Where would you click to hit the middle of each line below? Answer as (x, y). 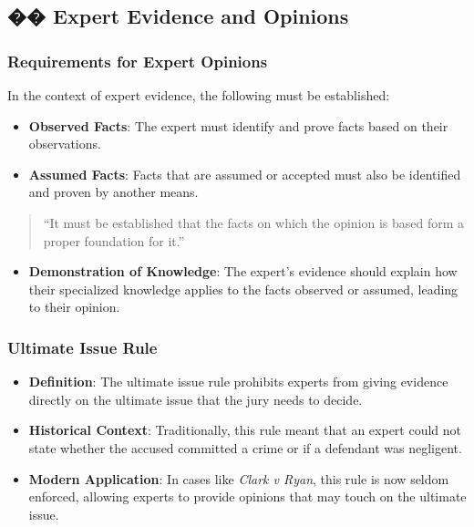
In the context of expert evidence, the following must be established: (199, 95)
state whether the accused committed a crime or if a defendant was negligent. (245, 447)
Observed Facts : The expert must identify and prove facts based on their (238, 125)
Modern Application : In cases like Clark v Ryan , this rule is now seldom (239, 478)
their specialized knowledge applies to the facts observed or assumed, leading (243, 289)
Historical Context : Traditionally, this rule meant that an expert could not (245, 430)
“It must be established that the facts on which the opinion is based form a (254, 222)
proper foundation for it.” (114, 240)
